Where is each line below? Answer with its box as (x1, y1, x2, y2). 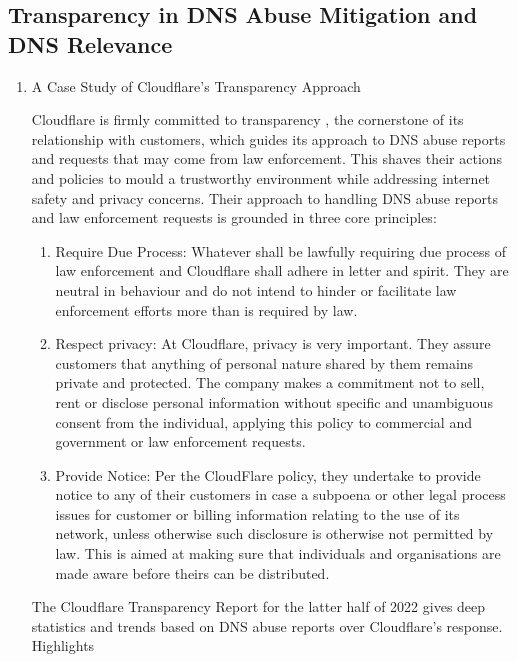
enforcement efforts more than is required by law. (55, 299, 358, 320)
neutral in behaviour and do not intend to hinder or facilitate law (55, 279, 457, 300)
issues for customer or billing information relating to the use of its (55, 503, 460, 524)
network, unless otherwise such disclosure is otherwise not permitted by (55, 523, 494, 544)
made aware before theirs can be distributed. (55, 562, 330, 583)
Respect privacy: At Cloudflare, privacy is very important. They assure (55, 333, 491, 354)
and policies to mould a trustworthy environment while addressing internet (31, 167, 491, 188)
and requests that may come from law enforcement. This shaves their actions (31, 148, 503, 169)
